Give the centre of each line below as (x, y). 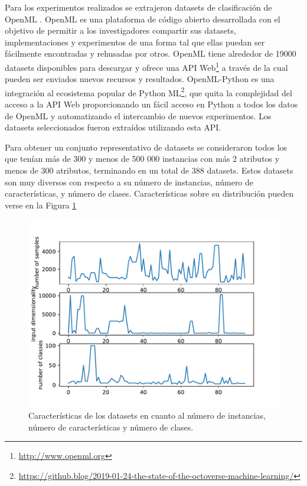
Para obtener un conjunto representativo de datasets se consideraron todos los (146, 147)
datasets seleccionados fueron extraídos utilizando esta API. (113, 127)
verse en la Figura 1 (41, 205)
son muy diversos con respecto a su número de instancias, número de (129, 182)
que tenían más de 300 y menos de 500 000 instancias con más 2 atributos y (142, 159)
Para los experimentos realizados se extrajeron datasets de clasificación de (138, 7)
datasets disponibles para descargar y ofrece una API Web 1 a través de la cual (146, 66)
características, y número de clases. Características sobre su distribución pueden (149, 193)
